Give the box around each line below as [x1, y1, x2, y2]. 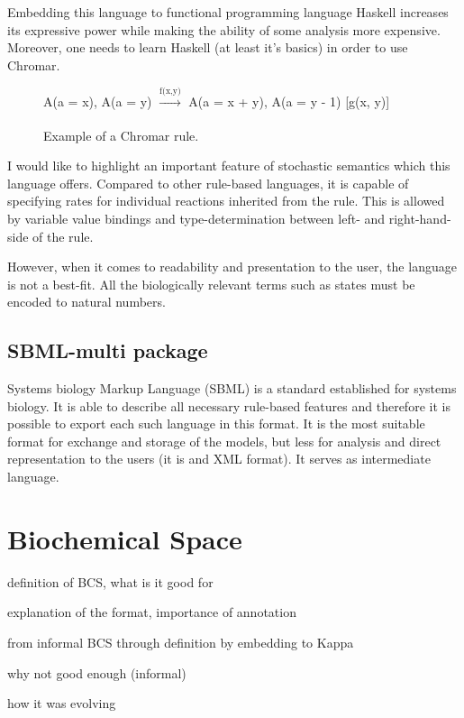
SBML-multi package [7, 336, 208, 364]
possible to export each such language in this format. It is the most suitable [7, 414, 425, 433]
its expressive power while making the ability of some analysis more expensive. [7, 20, 441, 39]
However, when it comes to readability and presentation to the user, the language [7, 257, 457, 276]
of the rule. [32, 226, 94, 245]
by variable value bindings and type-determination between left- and [7, 208, 386, 227]
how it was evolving [7, 694, 116, 713]
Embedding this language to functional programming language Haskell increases [7, 3, 449, 21]
